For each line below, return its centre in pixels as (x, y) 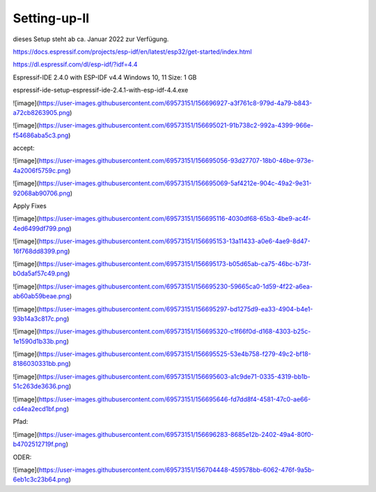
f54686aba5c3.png (41, 135)
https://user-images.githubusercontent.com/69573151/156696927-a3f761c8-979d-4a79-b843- (175, 103)
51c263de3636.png (41, 386)
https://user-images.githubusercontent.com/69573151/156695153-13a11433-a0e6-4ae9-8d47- (174, 241)
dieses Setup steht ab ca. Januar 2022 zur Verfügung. (91, 39)
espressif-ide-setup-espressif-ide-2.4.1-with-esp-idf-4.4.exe (101, 90)
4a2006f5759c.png (41, 170)
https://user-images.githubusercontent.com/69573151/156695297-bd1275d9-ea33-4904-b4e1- (176, 309)
